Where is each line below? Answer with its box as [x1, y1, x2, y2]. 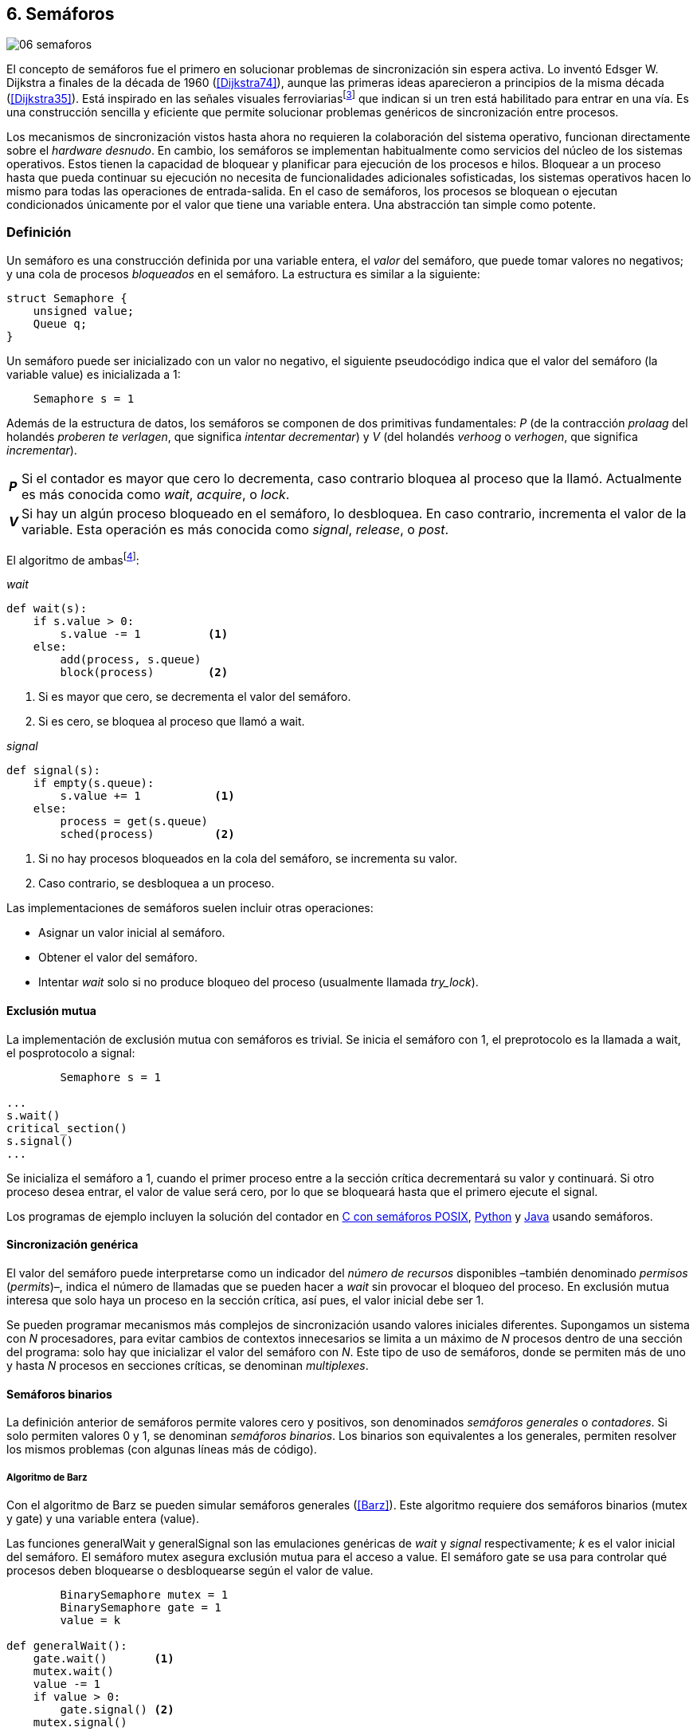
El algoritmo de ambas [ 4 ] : [6, 550, 139, 567]
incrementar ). [6, 443, 77, 457]
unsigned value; [33, 304, 135, 317]
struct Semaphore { [6, 291, 127, 305]
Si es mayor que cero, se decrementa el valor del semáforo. [38, 690, 351, 704]
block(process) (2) [60, 666, 229, 679]
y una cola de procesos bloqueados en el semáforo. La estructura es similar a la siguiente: [6, 266, 480, 281]
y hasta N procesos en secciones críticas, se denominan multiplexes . [6, 1358, 369, 1372]
